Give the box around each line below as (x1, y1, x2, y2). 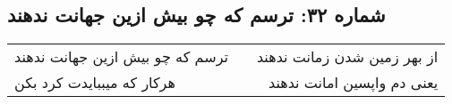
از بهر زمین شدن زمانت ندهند (256, 46, 439, 68)
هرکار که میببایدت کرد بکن (14, 72, 175, 93)
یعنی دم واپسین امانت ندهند (269, 72, 439, 93)
